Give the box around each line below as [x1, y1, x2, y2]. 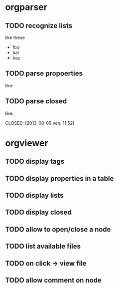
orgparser [5, 1, 47, 13]
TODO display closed [5, 208, 72, 217]
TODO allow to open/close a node [5, 225, 111, 234]
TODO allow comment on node [5, 276, 102, 285]
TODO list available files [5, 242, 81, 251]
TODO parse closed [5, 97, 67, 106]
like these [5, 34, 25, 40]
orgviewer [5, 137, 48, 149]
